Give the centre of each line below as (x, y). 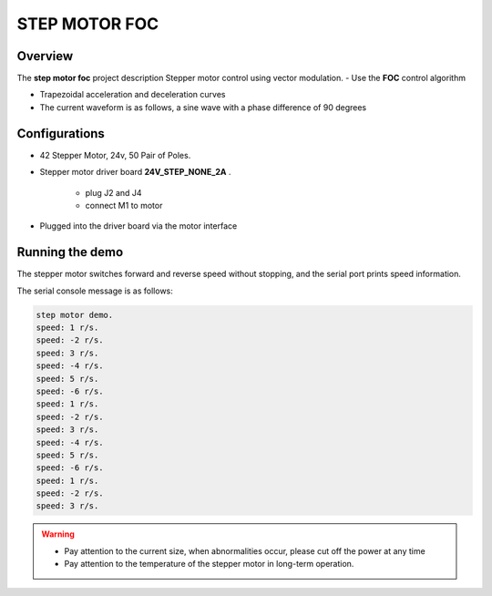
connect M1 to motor (124, 205)
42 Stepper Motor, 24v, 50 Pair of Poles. (115, 155)
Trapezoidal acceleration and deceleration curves (133, 95)
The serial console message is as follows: (95, 291)
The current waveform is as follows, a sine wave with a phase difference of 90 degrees (203, 107)
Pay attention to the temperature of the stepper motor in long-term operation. (209, 564)
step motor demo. (75, 315)
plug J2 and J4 (113, 192)
